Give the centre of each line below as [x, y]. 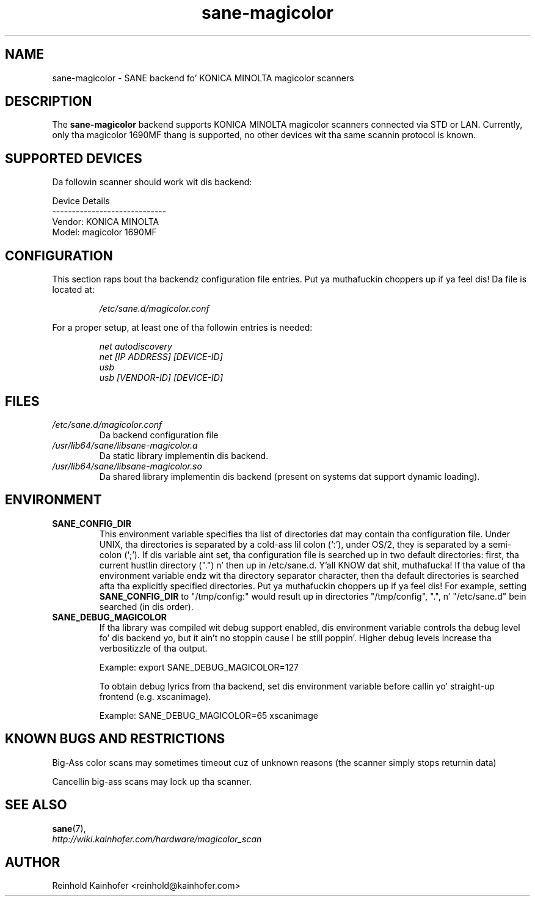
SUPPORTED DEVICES [74, 158]
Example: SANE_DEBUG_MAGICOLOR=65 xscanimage [209, 715]
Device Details [81, 201]
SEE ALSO [36, 805]
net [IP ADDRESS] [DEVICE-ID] [161, 357]
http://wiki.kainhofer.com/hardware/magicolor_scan [157, 839]
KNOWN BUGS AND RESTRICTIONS [115, 739]
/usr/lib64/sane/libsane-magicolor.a [125, 445]
